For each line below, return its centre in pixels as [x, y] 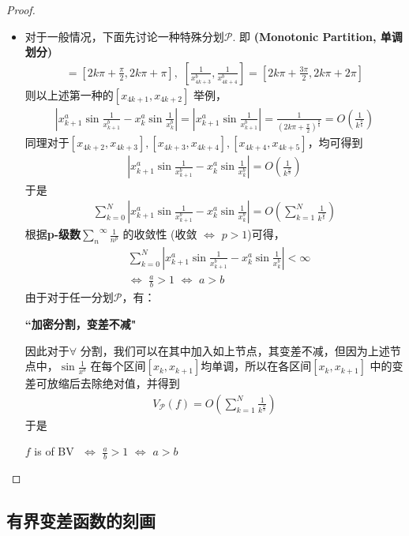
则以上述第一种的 [69, 94]
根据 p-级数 [53, 234]
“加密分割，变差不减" [81, 323]
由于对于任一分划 [69, 297]
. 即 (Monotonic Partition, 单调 [317, 36]
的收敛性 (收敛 [160, 234]
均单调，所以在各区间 [256, 366]
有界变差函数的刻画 [81, 521]
